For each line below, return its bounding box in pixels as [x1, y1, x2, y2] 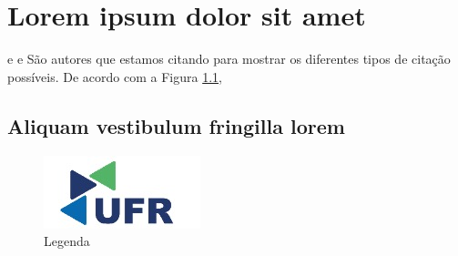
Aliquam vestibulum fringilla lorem [7, 111, 345, 139]
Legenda [44, 231, 90, 251]
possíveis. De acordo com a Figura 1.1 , [7, 67, 222, 86]
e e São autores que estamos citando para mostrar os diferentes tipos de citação [7, 49, 451, 68]
